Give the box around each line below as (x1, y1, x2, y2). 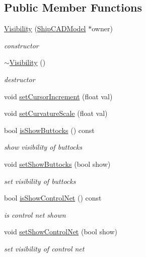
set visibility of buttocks (4, 175, 76, 186)
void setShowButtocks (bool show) (4, 158, 111, 169)
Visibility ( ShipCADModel (4, 23, 86, 34)
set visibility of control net (4, 243, 85, 253)
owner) (92, 23, 113, 34)
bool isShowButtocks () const (4, 124, 95, 135)
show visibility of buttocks (4, 142, 82, 152)
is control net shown (4, 209, 66, 220)
